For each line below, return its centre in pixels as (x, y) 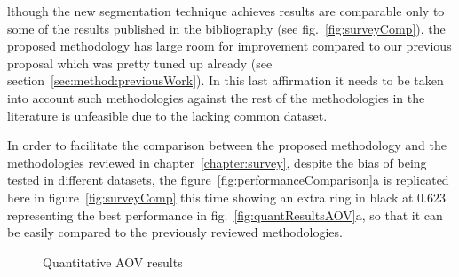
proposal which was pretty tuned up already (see (140, 63)
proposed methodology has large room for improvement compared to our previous (229, 46)
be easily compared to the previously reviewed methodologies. (175, 232)
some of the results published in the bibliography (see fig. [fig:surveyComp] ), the (226, 28)
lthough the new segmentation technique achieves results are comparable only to (226, 11)
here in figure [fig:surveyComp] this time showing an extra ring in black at (210, 197)
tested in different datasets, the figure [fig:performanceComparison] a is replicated (228, 180)
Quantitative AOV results (113, 261)
